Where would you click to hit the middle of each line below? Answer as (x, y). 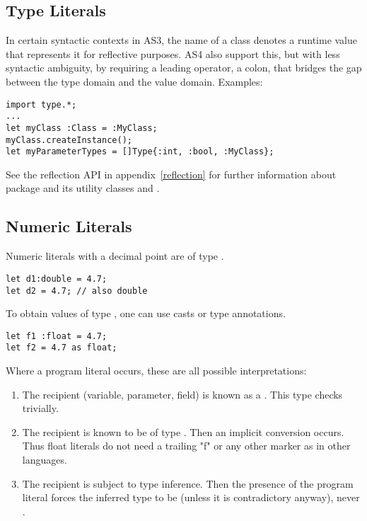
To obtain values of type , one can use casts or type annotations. (146, 313)
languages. (45, 460)
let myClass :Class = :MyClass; (82, 128)
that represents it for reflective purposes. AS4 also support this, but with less (173, 53)
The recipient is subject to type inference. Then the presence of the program (188, 483)
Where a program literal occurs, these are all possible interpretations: (156, 371)
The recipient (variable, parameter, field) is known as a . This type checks (182, 394)
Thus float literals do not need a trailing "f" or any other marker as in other (186, 446)
